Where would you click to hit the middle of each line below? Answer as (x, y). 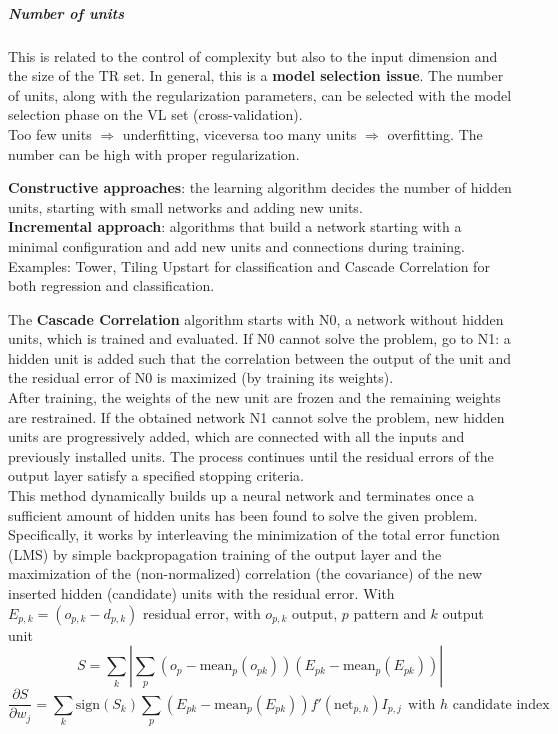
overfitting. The (435, 133)
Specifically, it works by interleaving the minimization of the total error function (254, 534)
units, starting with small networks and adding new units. (185, 206)
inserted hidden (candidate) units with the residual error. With (201, 593)
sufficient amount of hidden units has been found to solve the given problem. (243, 514)
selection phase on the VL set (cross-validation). (155, 114)
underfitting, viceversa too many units (239, 133)
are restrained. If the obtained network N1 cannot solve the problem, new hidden (256, 416)
